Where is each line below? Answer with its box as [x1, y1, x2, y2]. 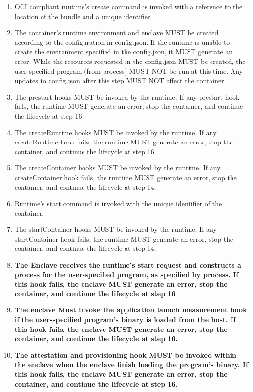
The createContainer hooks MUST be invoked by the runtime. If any [14, 163, 221, 173]
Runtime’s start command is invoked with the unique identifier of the [14, 198, 222, 208]
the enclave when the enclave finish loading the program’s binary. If [14, 359, 248, 370]
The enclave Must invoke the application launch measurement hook [14, 305, 247, 315]
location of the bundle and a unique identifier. [14, 11, 152, 21]
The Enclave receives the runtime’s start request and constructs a [14, 260, 241, 270]
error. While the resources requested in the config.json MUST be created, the [14, 56, 246, 66]
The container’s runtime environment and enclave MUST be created [14, 27, 219, 38]
